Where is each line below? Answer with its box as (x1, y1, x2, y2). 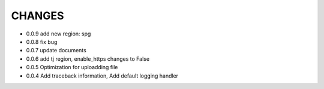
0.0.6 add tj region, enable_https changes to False (26, 55, 150, 63)
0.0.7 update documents (26, 47, 86, 54)
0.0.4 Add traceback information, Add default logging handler (26, 72, 179, 79)
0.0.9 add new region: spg (26, 30, 91, 37)
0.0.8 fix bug (26, 38, 58, 45)
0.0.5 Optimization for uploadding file (26, 64, 118, 71)
